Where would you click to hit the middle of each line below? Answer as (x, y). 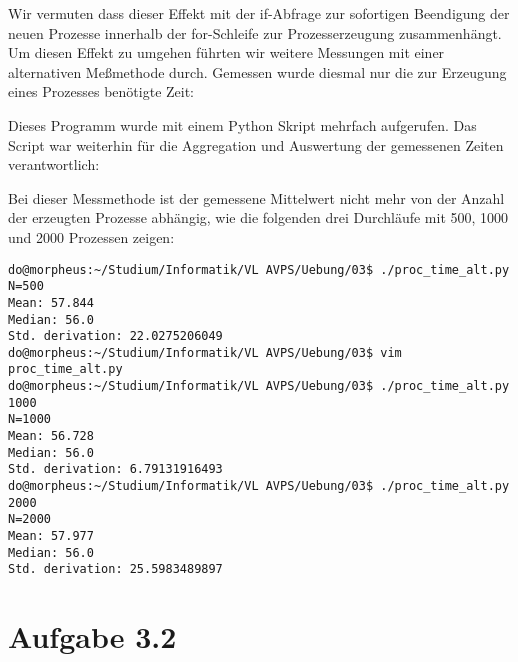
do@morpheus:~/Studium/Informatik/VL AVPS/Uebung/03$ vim (205, 352)
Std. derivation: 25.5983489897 (115, 569)
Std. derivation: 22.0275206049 (115, 336)
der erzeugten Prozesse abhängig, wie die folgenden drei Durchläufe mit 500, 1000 (258, 217)
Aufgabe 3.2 (92, 636)
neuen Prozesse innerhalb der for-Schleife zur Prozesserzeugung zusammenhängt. (255, 32)
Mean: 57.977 (51, 536)
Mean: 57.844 (51, 302)
